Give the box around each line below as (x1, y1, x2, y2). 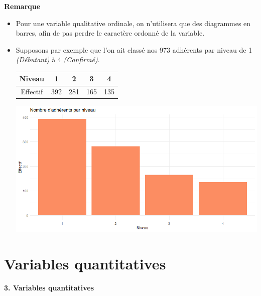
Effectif (21, 86, 43, 97)
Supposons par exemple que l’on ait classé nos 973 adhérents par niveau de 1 (16, 44, 252, 55)
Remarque (4, 1, 41, 11)
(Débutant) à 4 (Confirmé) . (16, 54, 100, 65)
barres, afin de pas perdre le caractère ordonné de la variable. (16, 28, 205, 38)
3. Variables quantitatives (4, 282, 94, 292)
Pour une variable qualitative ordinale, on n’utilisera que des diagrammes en (16, 18, 251, 28)
